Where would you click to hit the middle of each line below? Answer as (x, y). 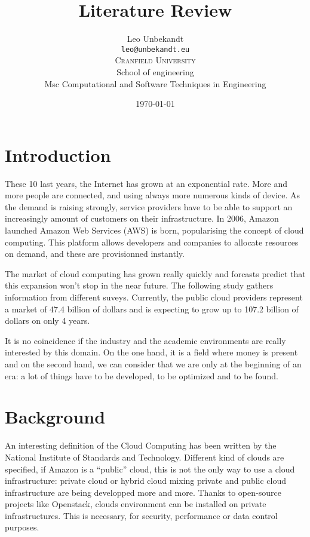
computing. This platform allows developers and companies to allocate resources (152, 242)
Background (55, 417)
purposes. (22, 527)
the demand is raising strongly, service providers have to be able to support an (149, 206)
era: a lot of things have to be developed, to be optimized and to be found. (142, 375)
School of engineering (155, 71)
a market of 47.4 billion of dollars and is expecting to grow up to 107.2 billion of (152, 309)
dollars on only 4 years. (47, 320)
